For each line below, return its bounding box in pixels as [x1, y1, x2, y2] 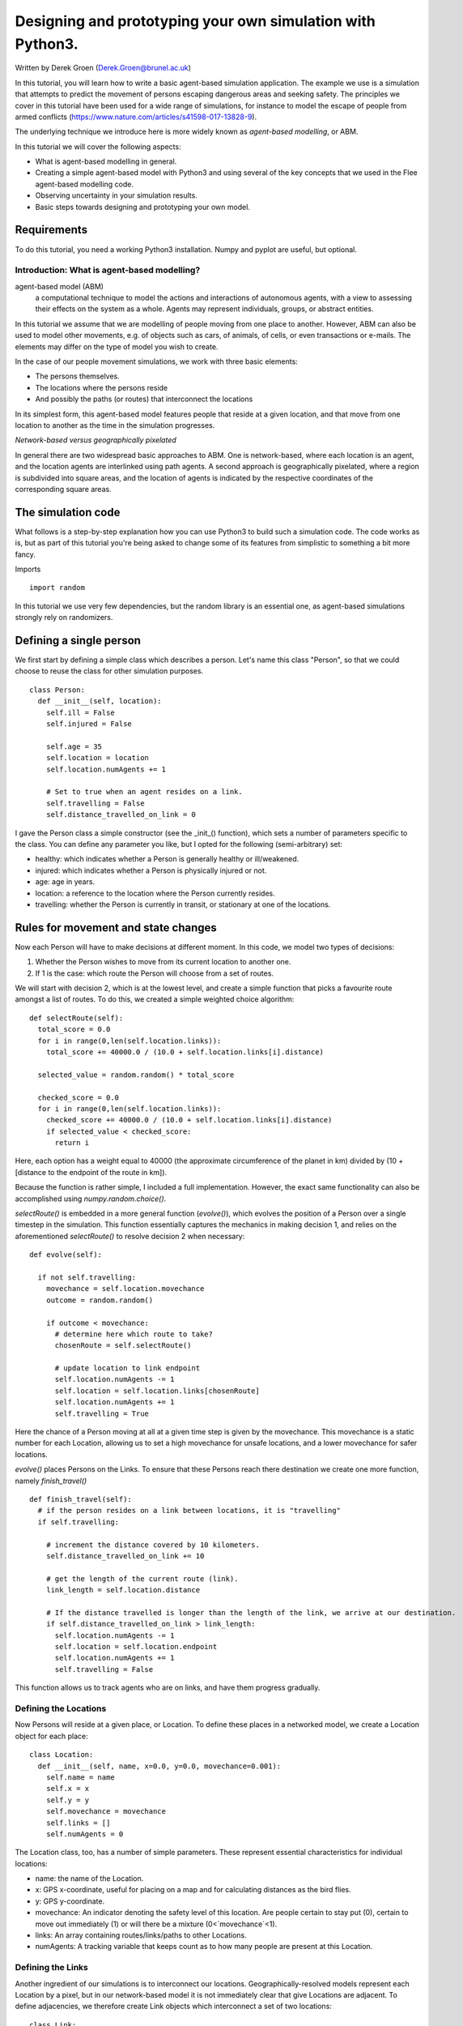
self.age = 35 [45, 742, 103, 751]
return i [54, 1139, 90, 1148]
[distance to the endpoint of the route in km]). [15, 1167, 168, 1177]
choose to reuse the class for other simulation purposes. [15, 666, 204, 676]
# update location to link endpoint [54, 1364, 201, 1373]
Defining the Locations [15, 1703, 107, 1714]
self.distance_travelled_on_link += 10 [45, 1551, 205, 1560]
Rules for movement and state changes [15, 921, 218, 934]
